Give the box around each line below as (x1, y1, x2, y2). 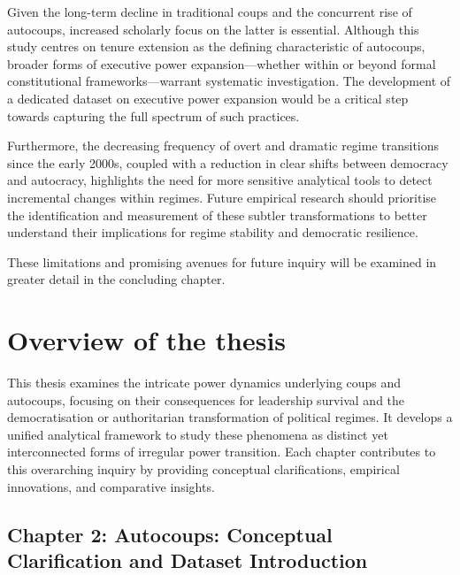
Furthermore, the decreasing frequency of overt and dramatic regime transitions (7, 136, 440, 155)
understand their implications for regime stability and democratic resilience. (7, 223, 418, 241)
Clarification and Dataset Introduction (7, 546, 368, 573)
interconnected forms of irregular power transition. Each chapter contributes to (7, 442, 436, 461)
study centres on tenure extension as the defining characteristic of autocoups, (7, 37, 425, 56)
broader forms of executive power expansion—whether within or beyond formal (7, 54, 436, 73)
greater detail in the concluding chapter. (7, 270, 226, 288)
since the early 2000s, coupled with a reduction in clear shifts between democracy (7, 153, 448, 172)
